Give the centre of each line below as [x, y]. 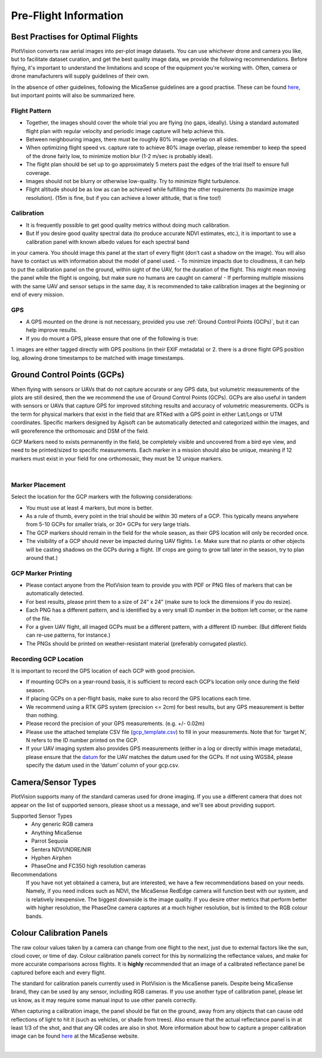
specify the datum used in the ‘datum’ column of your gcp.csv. [103, 765]
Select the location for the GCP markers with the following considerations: [102, 497]
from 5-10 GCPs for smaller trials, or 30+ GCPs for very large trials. [108, 525]
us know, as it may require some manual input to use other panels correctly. [104, 1000]
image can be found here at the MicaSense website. [75, 1036]
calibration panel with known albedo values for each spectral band [108, 242]
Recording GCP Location [47, 659]
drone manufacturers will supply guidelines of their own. [80, 76]
